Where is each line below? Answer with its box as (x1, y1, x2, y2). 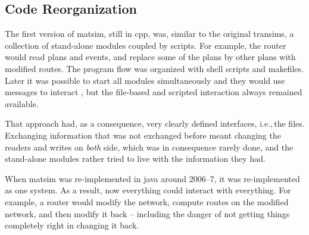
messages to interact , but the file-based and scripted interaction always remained (5, 86, 302, 98)
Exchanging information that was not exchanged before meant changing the (5, 129, 281, 141)
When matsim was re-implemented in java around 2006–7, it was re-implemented (5, 172, 300, 184)
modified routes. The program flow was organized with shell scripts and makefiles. (5, 62, 304, 74)
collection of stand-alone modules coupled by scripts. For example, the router (5, 39, 286, 51)
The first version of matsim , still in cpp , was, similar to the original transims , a (5, 27, 294, 40)
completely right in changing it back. (5, 219, 139, 231)
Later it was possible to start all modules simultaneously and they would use (5, 74, 285, 86)
